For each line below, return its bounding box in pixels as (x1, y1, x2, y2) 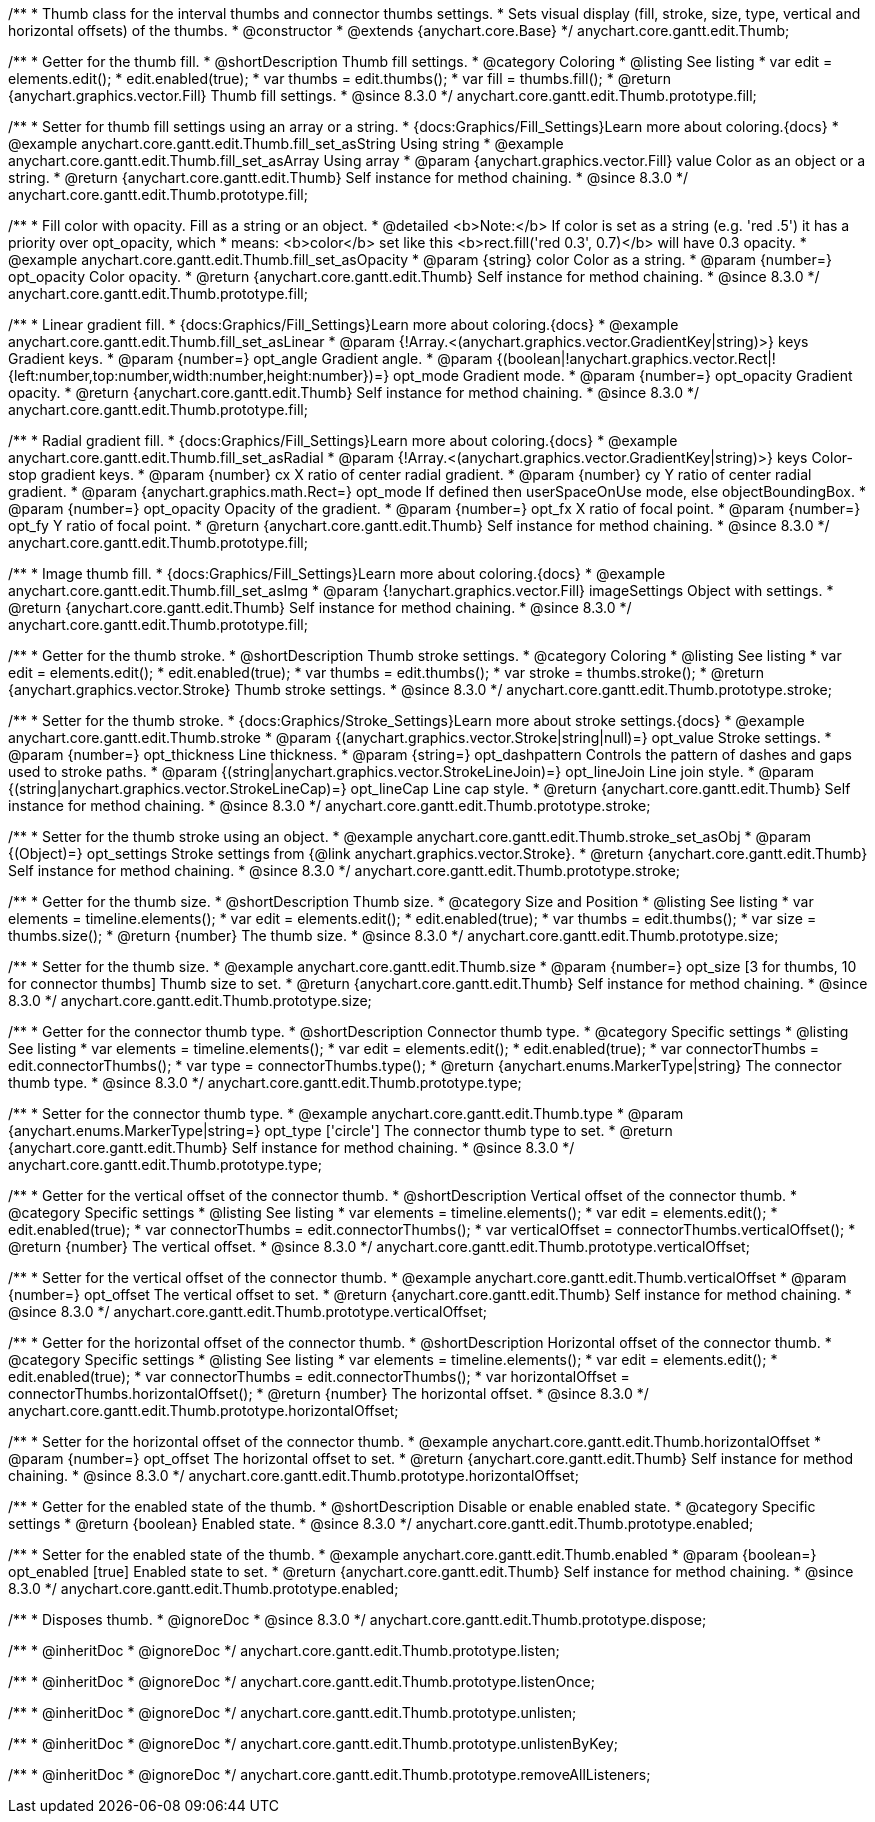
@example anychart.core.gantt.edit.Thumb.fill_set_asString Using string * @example (8, 135, 564, 152)
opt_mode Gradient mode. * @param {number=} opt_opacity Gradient (393, 367, 853, 384)
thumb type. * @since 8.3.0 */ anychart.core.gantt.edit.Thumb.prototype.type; (8, 1074, 522, 1091)
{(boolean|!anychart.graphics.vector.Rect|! (496, 350, 776, 367)
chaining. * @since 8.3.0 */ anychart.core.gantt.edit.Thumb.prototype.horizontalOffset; (8, 1467, 579, 1484)
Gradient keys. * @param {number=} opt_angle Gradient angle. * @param (8, 350, 493, 367)
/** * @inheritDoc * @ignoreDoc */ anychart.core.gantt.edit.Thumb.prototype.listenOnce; (8, 1673, 595, 1690)
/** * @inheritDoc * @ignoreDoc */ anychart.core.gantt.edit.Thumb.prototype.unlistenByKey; (8, 1735, 619, 1752)
